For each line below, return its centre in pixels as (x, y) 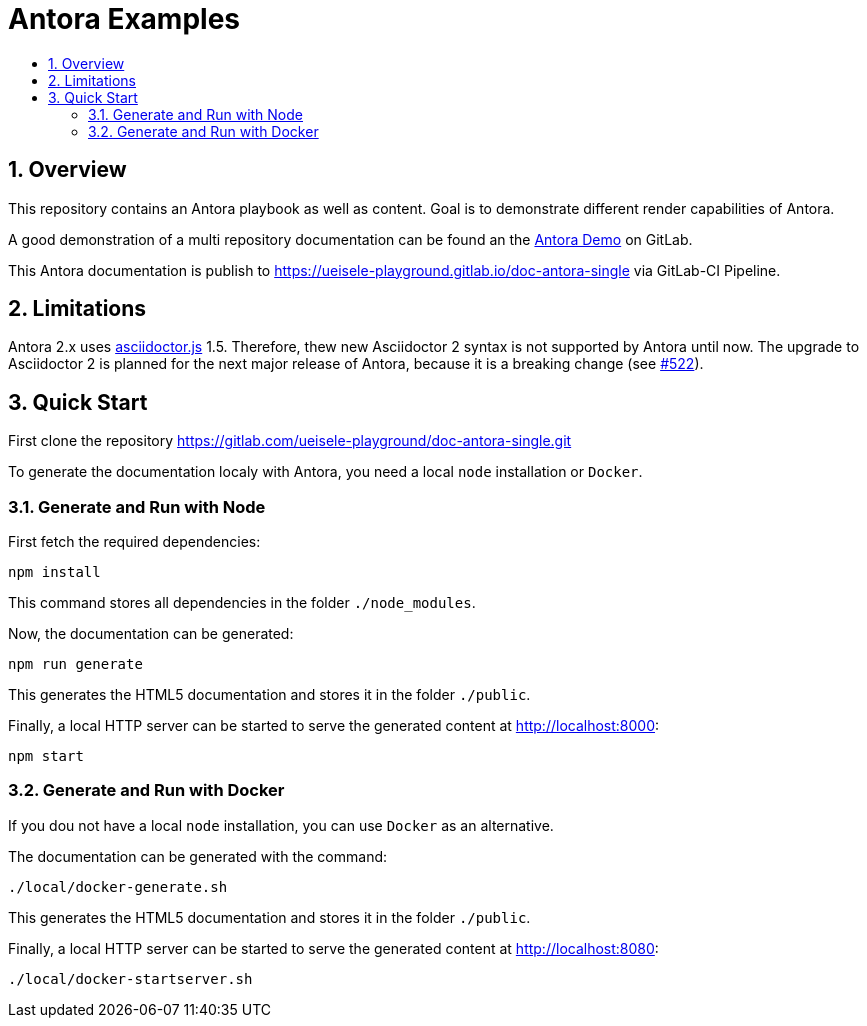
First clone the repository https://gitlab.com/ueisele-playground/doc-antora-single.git (290, 441)
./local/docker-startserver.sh (130, 978)
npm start (46, 756)
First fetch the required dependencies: (134, 542)
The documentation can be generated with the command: (198, 856)
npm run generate (75, 664)
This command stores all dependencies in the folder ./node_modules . (242, 603)
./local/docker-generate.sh (118, 886)
